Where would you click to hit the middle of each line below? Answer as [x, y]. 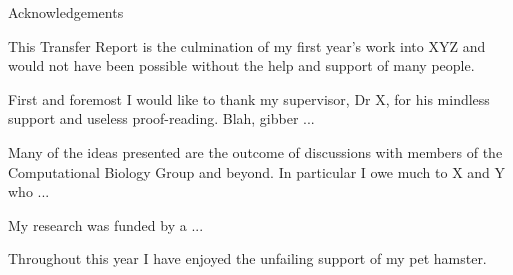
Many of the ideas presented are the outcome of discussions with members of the [255, 151]
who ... [29, 191]
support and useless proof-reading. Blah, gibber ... [161, 118]
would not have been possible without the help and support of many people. [241, 65]
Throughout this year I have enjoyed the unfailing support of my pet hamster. [247, 258]
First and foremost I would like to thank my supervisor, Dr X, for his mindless [249, 98]
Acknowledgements [66, 12]
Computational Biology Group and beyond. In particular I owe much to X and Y [257, 171]
